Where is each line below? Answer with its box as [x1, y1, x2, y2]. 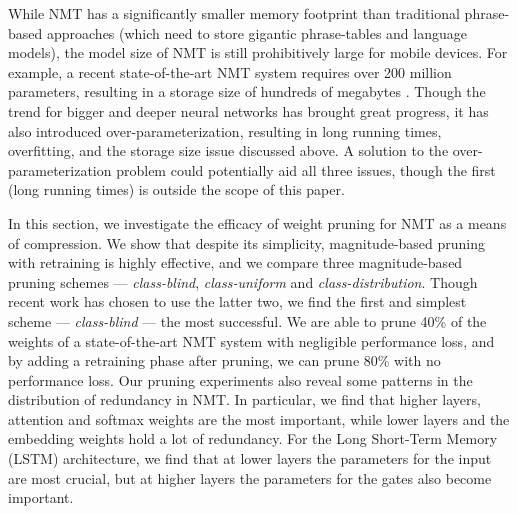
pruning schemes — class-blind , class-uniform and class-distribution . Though [8, 271, 478, 292]
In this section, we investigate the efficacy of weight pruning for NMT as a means [8, 212, 507, 233]
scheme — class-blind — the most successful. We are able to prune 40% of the [8, 310, 487, 331]
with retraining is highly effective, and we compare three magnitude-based [8, 252, 463, 273]
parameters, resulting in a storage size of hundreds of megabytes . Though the [8, 81, 486, 102]
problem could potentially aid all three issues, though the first [116, 159, 496, 180]
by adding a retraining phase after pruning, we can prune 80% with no [8, 350, 441, 371]
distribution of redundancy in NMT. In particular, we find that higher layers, [8, 389, 481, 410]
